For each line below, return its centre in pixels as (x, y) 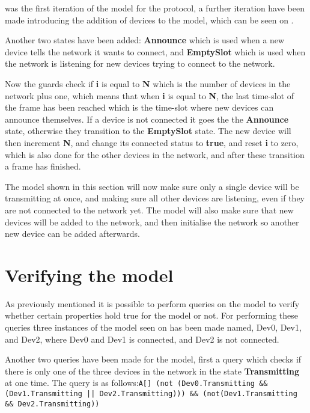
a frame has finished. (43, 166)
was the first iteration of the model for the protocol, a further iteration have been (155, 8)
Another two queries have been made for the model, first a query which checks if (153, 359)
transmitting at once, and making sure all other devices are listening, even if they (155, 198)
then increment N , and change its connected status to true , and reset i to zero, (152, 142)
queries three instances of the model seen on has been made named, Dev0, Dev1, (153, 327)
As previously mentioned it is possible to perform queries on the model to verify (152, 303)
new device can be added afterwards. (72, 234)
